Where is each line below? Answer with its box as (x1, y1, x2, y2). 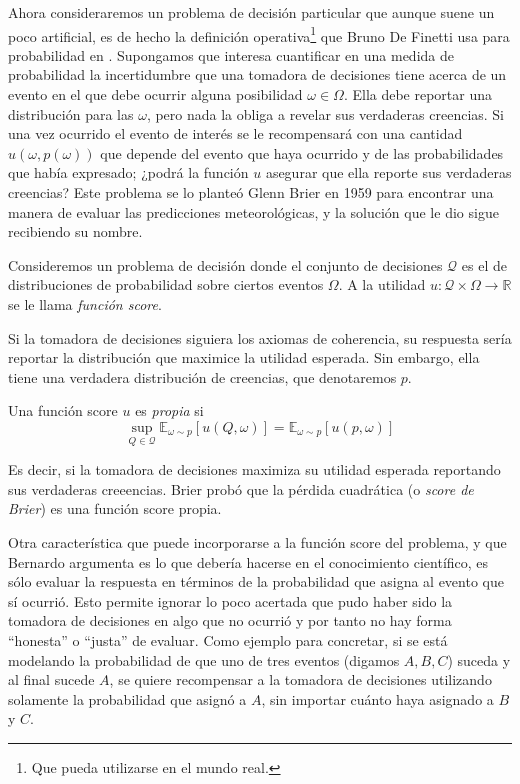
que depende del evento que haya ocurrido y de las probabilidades (100, 142, 504, 163)
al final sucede (8, 669, 95, 690)
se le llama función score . (8, 293, 162, 314)
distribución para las (8, 103, 134, 124)
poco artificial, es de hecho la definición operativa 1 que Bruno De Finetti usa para (8, 22, 510, 46)
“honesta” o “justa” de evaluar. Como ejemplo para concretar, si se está (8, 629, 448, 650)
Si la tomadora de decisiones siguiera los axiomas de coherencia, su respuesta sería (8, 327, 512, 348)
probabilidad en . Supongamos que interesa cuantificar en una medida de (8, 44, 454, 65)
